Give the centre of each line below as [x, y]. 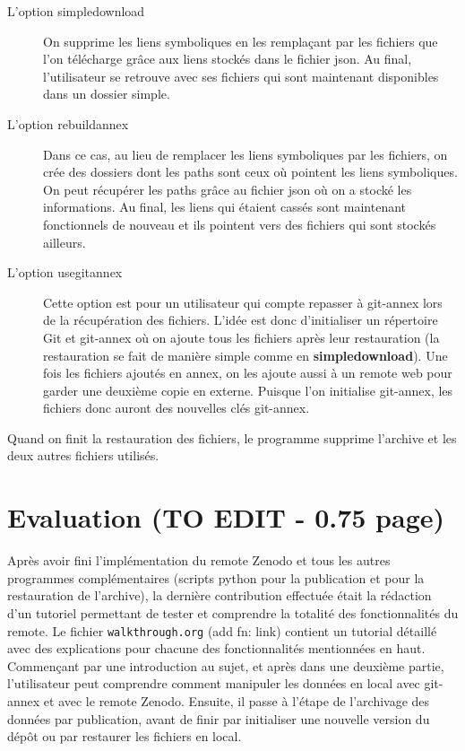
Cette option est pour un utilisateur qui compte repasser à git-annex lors [243, 302]
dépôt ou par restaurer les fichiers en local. [125, 736]
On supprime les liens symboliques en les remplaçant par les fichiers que [241, 41]
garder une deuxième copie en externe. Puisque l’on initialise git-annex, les [248, 390]
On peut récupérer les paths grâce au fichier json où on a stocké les [228, 189]
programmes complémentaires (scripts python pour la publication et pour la [216, 577]
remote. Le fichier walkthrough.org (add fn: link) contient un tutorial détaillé [222, 630]
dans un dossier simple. [107, 94]
